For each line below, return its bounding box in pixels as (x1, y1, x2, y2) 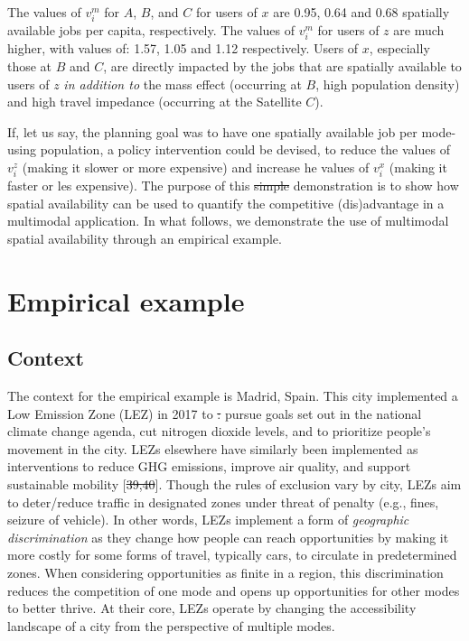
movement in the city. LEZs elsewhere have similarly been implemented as (7, 439, 418, 458)
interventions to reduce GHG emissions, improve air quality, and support (7, 457, 411, 476)
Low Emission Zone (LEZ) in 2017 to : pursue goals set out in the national (7, 404, 422, 423)
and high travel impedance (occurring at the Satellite (7, 92, 302, 111)
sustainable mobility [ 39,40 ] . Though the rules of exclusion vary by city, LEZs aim (7, 474, 462, 493)
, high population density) (315, 74, 460, 93)
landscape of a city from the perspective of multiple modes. (7, 616, 335, 635)
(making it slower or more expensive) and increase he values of (22, 157, 370, 176)
